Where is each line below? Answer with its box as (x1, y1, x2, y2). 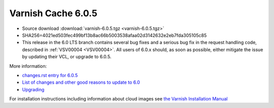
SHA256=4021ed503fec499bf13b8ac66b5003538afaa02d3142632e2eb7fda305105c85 (22, 32, 207, 38)
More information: (9, 63, 47, 69)
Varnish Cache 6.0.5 (9, 8, 97, 19)
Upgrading (22, 86, 45, 92)
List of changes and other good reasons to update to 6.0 (22, 79, 141, 86)
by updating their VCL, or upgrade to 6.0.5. (22, 54, 112, 60)
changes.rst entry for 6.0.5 (22, 72, 78, 78)
